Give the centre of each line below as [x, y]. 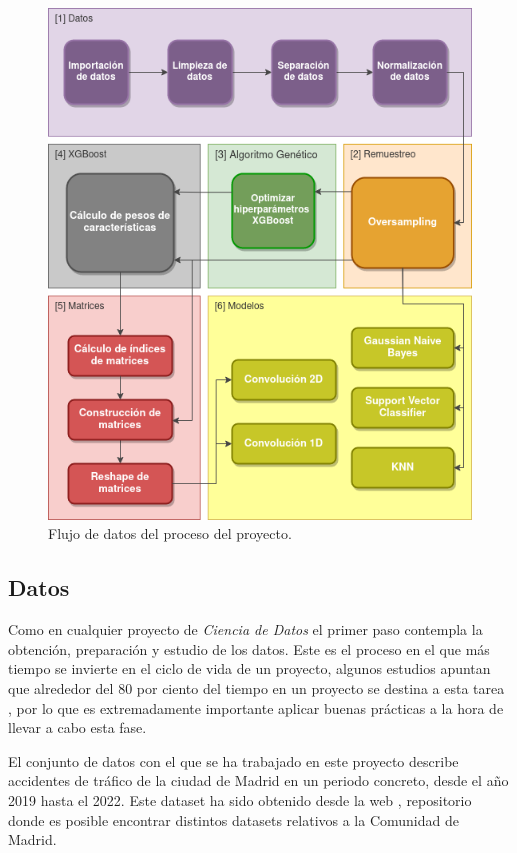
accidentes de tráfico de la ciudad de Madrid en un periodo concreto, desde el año [258, 780]
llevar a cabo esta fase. [77, 727]
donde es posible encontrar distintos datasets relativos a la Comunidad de [233, 819]
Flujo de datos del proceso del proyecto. [170, 533]
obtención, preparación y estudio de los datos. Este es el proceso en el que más [249, 648]
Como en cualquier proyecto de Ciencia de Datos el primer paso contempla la [245, 629]
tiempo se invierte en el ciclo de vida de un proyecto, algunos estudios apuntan [249, 668]
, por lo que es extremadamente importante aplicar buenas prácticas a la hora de [256, 707]
